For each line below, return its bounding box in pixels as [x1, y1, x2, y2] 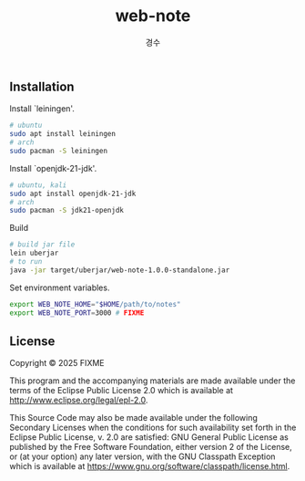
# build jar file [9, 240, 76, 249]
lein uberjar [9, 248, 59, 258]
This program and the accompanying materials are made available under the [9, 375, 296, 386]
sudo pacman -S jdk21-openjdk [9, 206, 125, 215]
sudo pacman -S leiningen [9, 146, 107, 155]
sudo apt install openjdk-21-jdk [9, 189, 137, 198]
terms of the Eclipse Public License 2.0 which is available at [9, 385, 234, 396]
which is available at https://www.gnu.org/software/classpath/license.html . [9, 461, 290, 472]
